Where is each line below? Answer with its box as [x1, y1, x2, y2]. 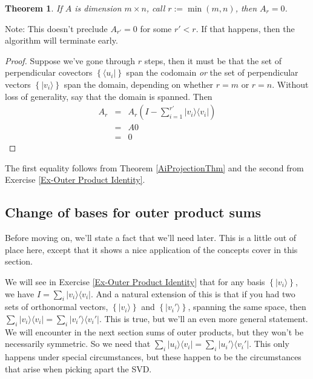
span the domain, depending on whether [64, 77, 214, 90]
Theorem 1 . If [5, 2, 62, 14]
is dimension [74, 2, 122, 14]
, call [146, 2, 165, 14]
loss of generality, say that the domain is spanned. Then [5, 90, 213, 102]
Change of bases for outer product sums [5, 203, 262, 222]
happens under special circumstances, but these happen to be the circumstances [5, 351, 301, 363]
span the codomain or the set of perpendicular [126, 66, 298, 79]
